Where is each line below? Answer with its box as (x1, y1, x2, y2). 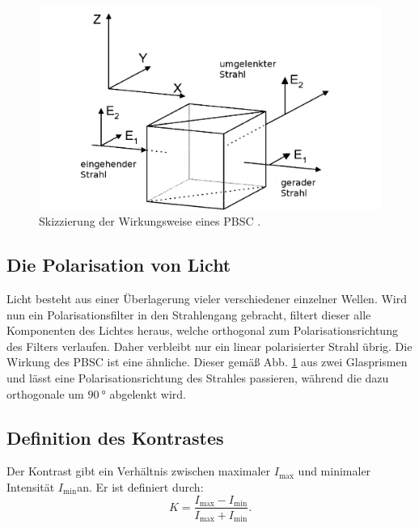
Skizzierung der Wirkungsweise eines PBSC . (39, 213, 261, 230)
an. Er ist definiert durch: (77, 478, 204, 495)
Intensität (6, 478, 55, 495)
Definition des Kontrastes (6, 425, 224, 450)
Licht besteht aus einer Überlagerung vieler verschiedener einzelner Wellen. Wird (6, 289, 408, 306)
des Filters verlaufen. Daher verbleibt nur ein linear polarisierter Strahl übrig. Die (6, 337, 413, 354)
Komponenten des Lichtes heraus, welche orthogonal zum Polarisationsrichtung (6, 322, 398, 339)
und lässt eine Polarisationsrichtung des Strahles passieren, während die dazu (6, 369, 389, 386)
